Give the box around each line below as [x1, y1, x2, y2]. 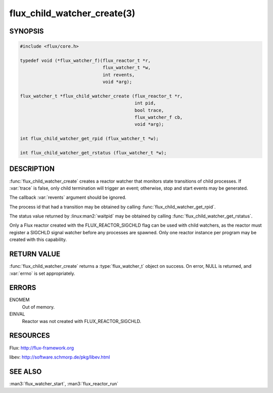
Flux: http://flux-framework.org [9, 345, 74, 351]
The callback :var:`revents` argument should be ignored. [9, 194, 126, 200]
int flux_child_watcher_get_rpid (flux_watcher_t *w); [20, 136, 159, 141]
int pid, [134, 100, 156, 106]
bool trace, [134, 107, 164, 113]
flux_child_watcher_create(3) [9, 8, 135, 19]
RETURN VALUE [9, 250, 61, 259]
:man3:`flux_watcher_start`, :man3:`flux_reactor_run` [9, 380, 119, 386]
